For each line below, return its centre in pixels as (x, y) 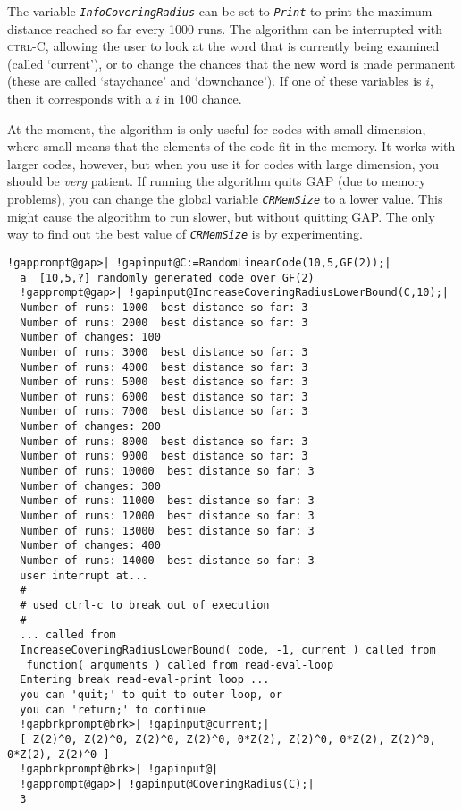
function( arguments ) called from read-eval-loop (180, 665)
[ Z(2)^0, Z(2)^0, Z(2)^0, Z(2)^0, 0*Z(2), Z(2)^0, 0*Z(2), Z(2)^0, (228, 739)
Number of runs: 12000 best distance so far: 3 (167, 516)
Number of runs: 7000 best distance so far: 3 (164, 412)
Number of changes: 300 (90, 486)
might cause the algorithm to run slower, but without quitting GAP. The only (221, 216)
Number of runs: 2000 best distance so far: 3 (164, 322)
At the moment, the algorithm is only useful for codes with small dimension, (217, 128)
